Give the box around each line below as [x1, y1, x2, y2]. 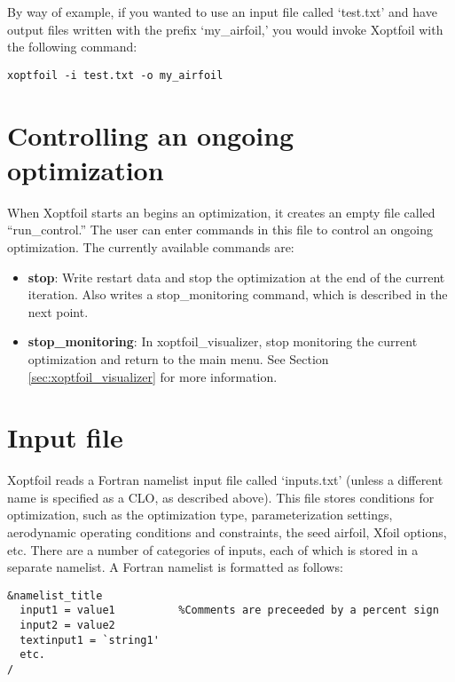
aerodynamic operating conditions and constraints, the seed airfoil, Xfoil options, [7, 523, 447, 541]
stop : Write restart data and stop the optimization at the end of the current [27, 267, 445, 286]
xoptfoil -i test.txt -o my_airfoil [7, 68, 224, 82]
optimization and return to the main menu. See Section [27, 349, 329, 368]
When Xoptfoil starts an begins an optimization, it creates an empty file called [7, 202, 435, 221]
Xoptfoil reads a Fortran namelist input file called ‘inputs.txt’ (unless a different [7, 471, 443, 489]
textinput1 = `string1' [20, 633, 160, 646]
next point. [27, 302, 89, 321]
